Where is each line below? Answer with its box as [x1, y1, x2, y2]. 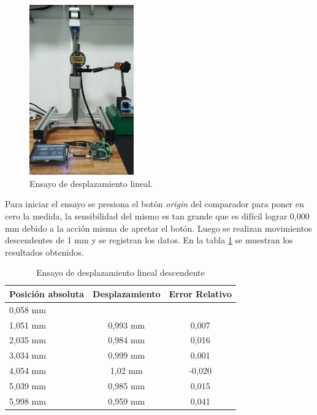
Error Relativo [169, 287, 232, 300]
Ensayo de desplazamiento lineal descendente [36, 266, 205, 279]
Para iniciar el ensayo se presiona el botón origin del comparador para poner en [5, 197, 304, 210]
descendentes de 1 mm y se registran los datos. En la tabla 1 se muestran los [5, 234, 293, 246]
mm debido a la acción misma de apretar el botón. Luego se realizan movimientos [5, 221, 312, 234]
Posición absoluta [9, 287, 85, 300]
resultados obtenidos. [5, 245, 84, 258]
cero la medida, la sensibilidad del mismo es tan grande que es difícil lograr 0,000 [5, 209, 310, 222]
